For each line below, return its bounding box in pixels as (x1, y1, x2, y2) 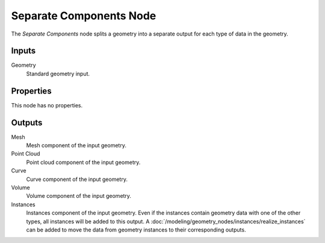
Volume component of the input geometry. (26, 192, 132, 200)
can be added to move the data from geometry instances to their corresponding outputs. (26, 226, 246, 233)
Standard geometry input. (26, 70, 90, 77)
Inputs (11, 46, 36, 56)
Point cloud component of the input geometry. (26, 159, 141, 166)
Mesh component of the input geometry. (26, 142, 126, 149)
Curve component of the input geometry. (26, 175, 128, 183)
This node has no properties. (11, 101, 83, 109)
